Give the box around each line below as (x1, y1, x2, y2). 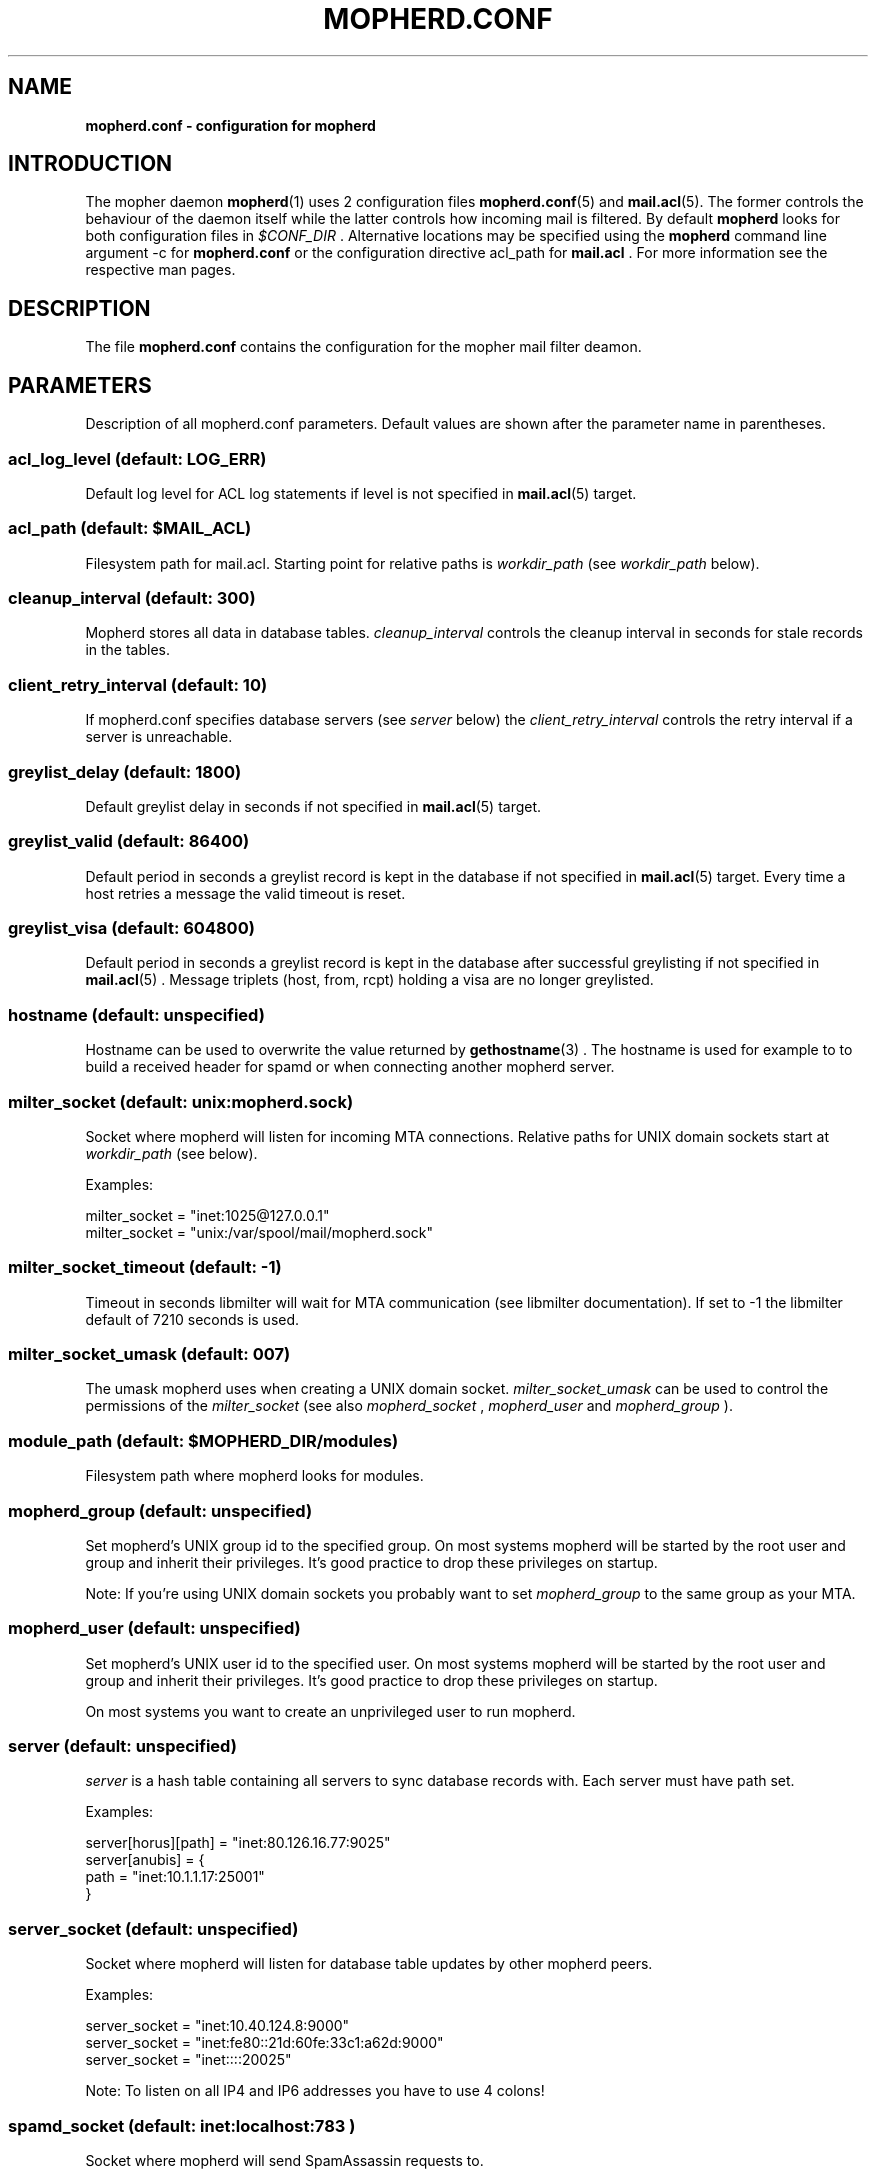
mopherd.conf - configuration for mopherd (85, 116, 376, 134)
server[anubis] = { (85, 1851, 205, 1869)
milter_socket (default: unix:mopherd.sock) (8, 1091, 354, 1112)
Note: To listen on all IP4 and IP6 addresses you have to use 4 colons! (85, 2082, 545, 2100)
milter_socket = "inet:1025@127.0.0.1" (85, 1206, 330, 1224)
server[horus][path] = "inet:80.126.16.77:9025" (85, 1834, 391, 1852)
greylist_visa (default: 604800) (8, 918, 255, 938)
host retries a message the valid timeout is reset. (85, 884, 406, 902)
